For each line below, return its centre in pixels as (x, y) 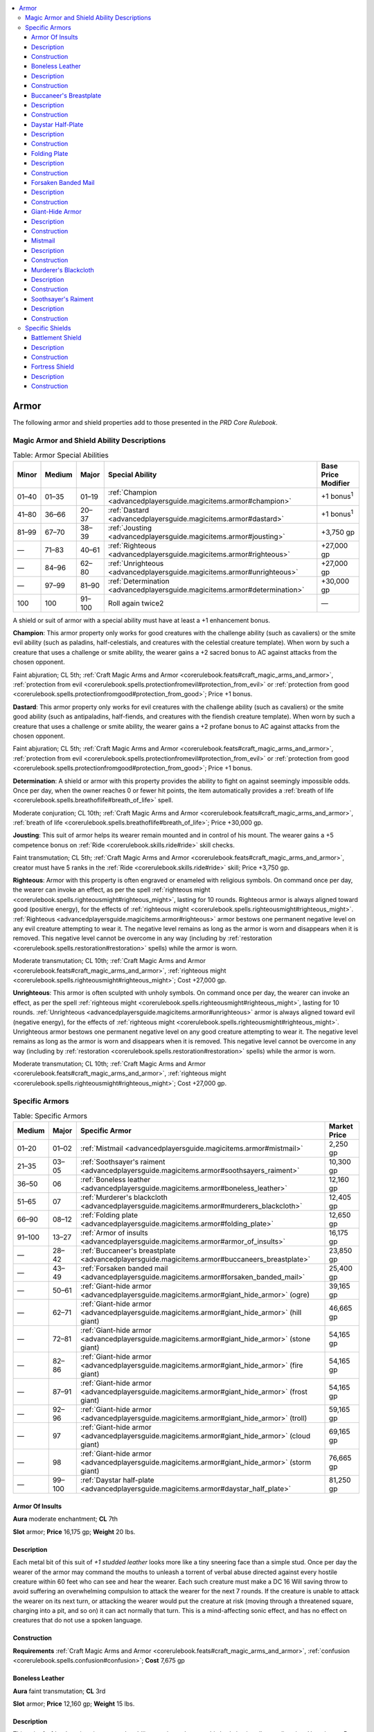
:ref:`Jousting (130, 528)
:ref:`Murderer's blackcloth (124, 1197)
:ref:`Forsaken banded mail (124, 1269)
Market (341, 1126)
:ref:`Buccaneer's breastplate (128, 1251)
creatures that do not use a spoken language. (78, 1620)
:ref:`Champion (132, 492)
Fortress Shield (53, 366)
